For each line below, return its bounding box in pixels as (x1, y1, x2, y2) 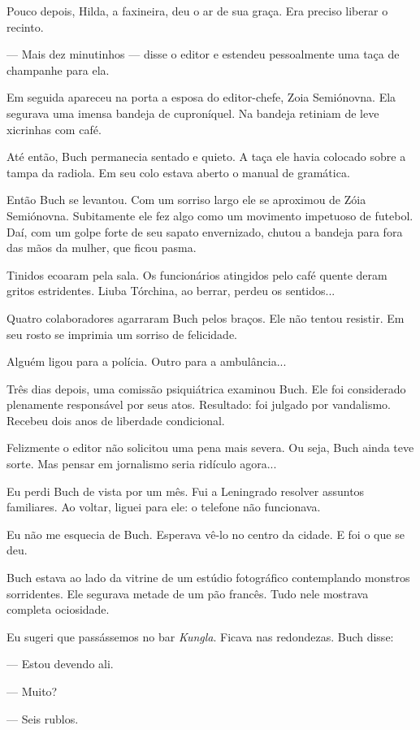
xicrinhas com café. (6, 120, 102, 137)
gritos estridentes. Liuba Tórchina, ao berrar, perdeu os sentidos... (6, 282, 336, 299)
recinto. (6, 18, 44, 35)
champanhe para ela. (6, 61, 110, 78)
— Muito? (6, 683, 58, 699)
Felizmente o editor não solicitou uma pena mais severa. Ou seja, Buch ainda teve (6, 439, 414, 456)
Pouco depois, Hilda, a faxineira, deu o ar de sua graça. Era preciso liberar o (6, 2, 388, 19)
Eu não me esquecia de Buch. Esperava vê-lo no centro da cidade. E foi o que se (6, 525, 405, 542)
